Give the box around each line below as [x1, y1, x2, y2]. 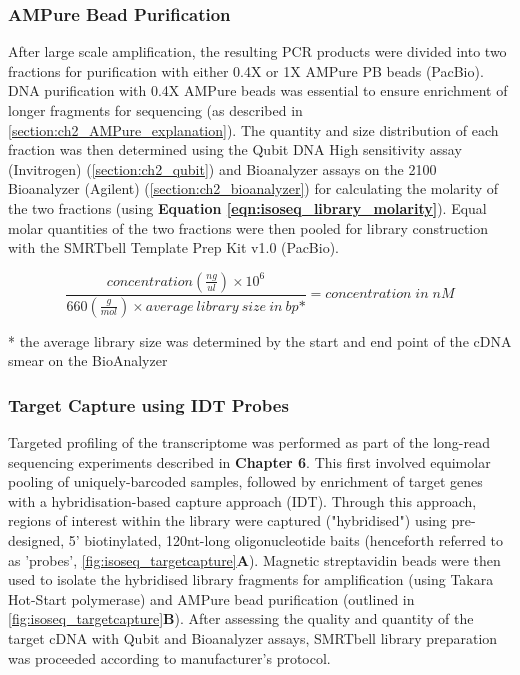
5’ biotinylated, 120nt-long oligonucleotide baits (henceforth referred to [68, 530, 504, 550]
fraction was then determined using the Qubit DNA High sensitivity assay [8, 139, 462, 160]
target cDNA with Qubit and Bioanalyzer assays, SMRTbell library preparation [8, 627, 498, 648]
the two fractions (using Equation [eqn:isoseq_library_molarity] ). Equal [8, 197, 487, 218]
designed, [8, 530, 65, 550]
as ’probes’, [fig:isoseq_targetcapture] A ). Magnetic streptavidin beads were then [8, 549, 501, 570]
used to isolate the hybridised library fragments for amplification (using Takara [8, 569, 494, 590]
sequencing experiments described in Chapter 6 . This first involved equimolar [8, 451, 491, 472]
